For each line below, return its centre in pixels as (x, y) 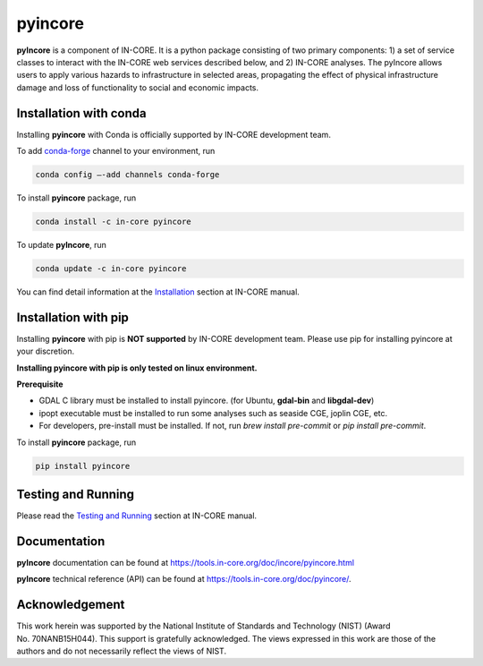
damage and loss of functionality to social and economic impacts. (138, 87)
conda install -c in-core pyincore (113, 221)
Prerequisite (40, 384)
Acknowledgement (71, 605)
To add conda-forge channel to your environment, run (116, 151)
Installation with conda (81, 113)
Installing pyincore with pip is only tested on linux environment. (137, 368)
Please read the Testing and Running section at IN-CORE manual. (137, 516)
